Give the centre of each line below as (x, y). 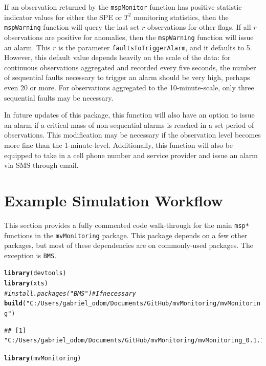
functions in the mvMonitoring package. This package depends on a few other (126, 235)
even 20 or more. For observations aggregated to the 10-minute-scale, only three (129, 87)
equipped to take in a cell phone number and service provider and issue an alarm (131, 155)
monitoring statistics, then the (181, 17)
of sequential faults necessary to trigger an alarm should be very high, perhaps (127, 77)
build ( (15, 304)
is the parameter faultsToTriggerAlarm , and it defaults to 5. (155, 47)
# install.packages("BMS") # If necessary (70, 293)
